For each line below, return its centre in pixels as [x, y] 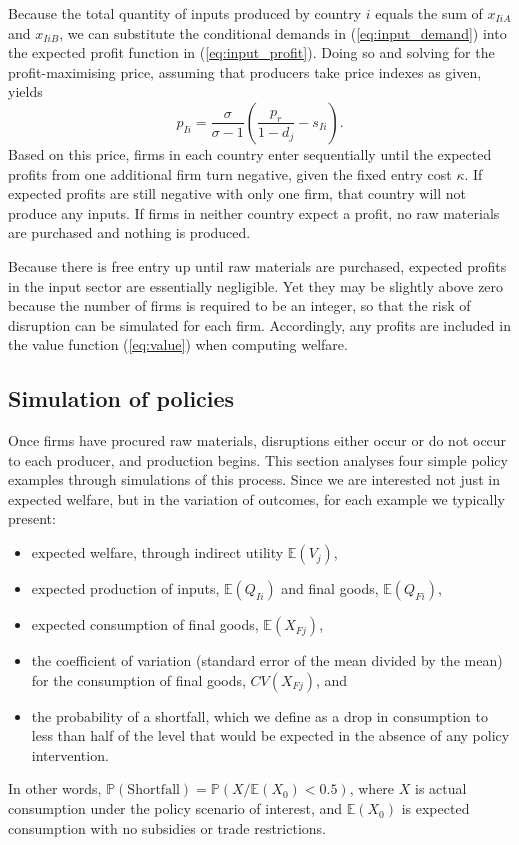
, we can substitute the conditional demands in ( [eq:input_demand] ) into [283, 32]
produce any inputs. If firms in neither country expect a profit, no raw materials [254, 212]
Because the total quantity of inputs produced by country [185, 13]
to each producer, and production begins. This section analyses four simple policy [258, 459]
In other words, [55, 788]
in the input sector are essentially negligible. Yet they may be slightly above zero [256, 285]
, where [372, 788]
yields [25, 91]
